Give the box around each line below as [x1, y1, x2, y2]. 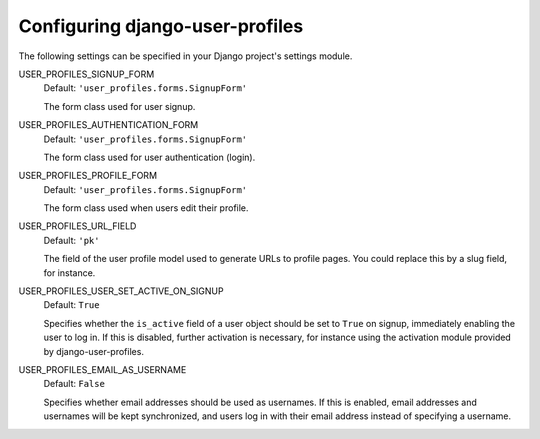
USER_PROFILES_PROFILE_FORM [18, 170, 158, 182]
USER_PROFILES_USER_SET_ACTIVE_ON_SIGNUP [18, 285, 224, 297]
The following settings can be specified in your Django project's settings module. [18, 50, 353, 62]
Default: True [43, 299, 100, 311]
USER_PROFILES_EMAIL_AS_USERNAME [18, 363, 187, 375]
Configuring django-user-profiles [18, 15, 304, 37]
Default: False [43, 378, 105, 390]
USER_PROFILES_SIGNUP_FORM [18, 68, 155, 80]
